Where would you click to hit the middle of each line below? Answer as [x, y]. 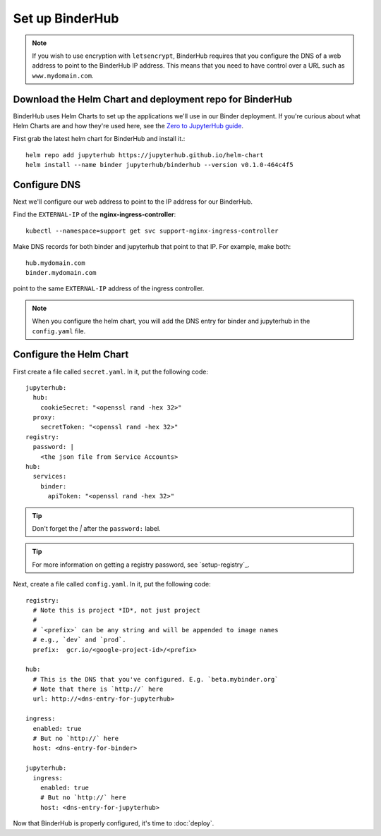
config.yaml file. [59, 331]
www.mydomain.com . [63, 75]
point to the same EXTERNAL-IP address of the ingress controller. [109, 288]
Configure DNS [47, 185]
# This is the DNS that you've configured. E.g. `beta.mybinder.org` [156, 679]
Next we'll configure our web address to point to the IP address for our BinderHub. [133, 202]
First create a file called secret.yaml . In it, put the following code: [110, 371]
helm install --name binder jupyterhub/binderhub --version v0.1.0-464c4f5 [159, 165]
